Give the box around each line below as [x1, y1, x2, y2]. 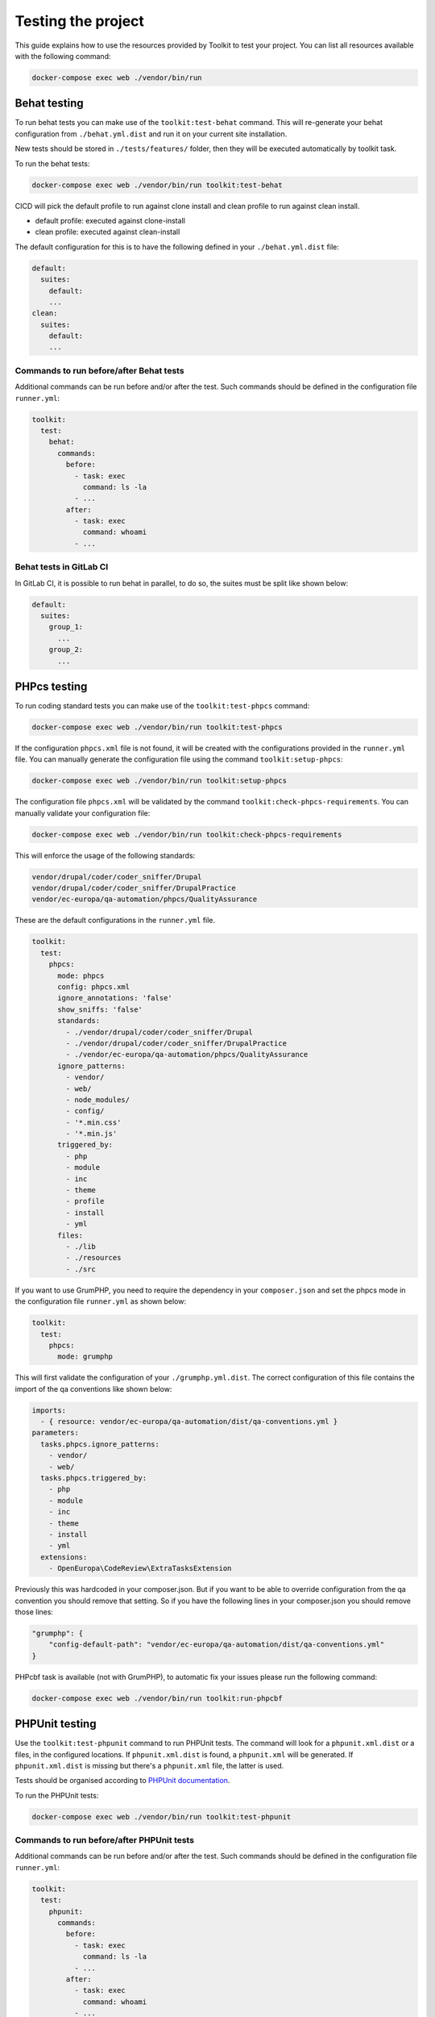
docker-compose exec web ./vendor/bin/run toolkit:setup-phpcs [31, 776, 288, 786]
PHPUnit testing [14, 1717, 97, 1731]
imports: [31, 1405, 67, 1415]
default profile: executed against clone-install [35, 215, 185, 225]
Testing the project [14, 12, 145, 30]
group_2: [48, 645, 84, 654]
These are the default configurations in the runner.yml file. [14, 916, 216, 925]
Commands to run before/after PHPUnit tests [14, 1835, 195, 1846]
